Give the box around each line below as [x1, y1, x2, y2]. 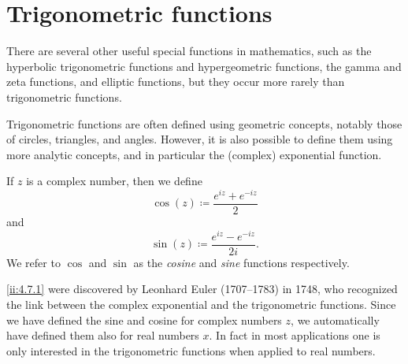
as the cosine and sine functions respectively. [133, 254, 350, 270]
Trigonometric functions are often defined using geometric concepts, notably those [6, 115, 402, 132]
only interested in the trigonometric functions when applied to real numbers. [6, 342, 376, 358]
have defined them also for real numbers [6, 327, 199, 344]
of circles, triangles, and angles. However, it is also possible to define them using [6, 131, 393, 147]
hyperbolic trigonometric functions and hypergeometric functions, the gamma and [6, 58, 402, 74]
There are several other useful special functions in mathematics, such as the [6, 43, 372, 59]
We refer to [6, 254, 61, 270]
